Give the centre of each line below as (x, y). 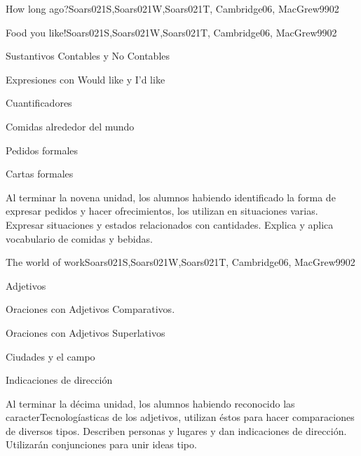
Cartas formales (40, 174)
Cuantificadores (39, 103)
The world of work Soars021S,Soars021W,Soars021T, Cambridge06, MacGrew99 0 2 (180, 262)
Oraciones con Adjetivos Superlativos (86, 332)
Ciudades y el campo (50, 356)
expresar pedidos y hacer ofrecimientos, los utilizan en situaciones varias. (162, 211)
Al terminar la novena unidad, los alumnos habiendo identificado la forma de (171, 197)
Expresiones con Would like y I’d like (86, 79)
